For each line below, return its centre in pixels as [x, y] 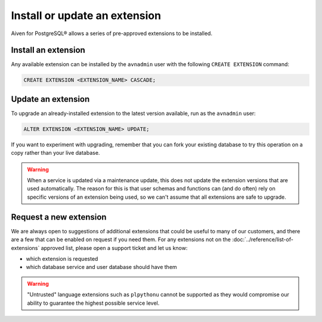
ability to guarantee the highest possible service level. [93, 303]
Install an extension [48, 50]
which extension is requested [62, 258]
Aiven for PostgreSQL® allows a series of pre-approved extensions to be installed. [112, 33]
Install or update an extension [86, 15]
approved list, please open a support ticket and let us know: [114, 248]
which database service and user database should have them [101, 267]
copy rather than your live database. [55, 153]
